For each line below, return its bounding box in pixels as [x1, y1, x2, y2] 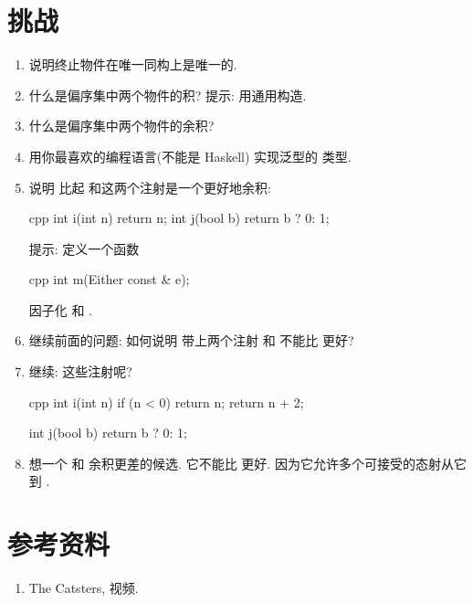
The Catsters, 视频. [28, 578, 139, 598]
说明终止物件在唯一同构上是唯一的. [28, 55, 237, 74]
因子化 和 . [28, 300, 93, 319]
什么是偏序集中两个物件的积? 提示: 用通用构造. [28, 85, 307, 104]
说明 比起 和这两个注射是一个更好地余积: [28, 177, 272, 196]
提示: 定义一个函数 [28, 238, 140, 258]
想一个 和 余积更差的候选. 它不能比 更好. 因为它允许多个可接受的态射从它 [28, 453, 467, 472]
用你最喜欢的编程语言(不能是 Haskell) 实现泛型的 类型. [28, 146, 352, 165]
